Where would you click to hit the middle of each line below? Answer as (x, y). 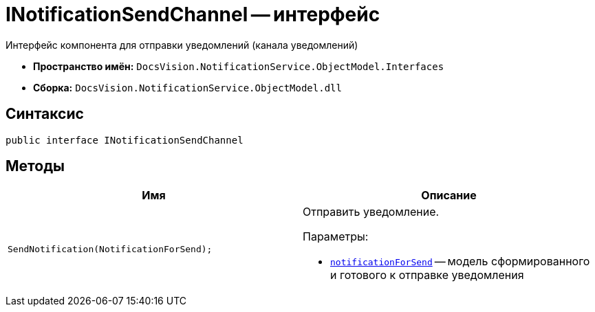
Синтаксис (45, 114)
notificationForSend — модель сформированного (460, 261)
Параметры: (336, 237)
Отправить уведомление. (371, 212)
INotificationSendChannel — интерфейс (193, 14)
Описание (449, 196)
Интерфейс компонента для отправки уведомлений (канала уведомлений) (182, 45)
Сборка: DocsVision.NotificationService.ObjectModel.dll (187, 87)
